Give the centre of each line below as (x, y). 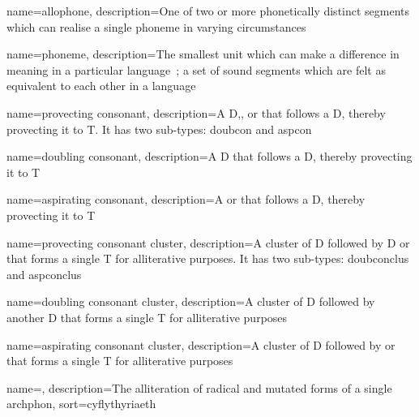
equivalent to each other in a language (101, 86)
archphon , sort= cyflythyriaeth (81, 404)
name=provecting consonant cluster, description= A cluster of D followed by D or (208, 242)
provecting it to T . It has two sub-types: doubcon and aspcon (159, 129)
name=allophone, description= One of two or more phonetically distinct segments (208, 11)
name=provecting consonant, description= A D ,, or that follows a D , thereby (196, 112)
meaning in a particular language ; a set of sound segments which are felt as (196, 69)
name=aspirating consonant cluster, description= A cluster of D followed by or (201, 344)
